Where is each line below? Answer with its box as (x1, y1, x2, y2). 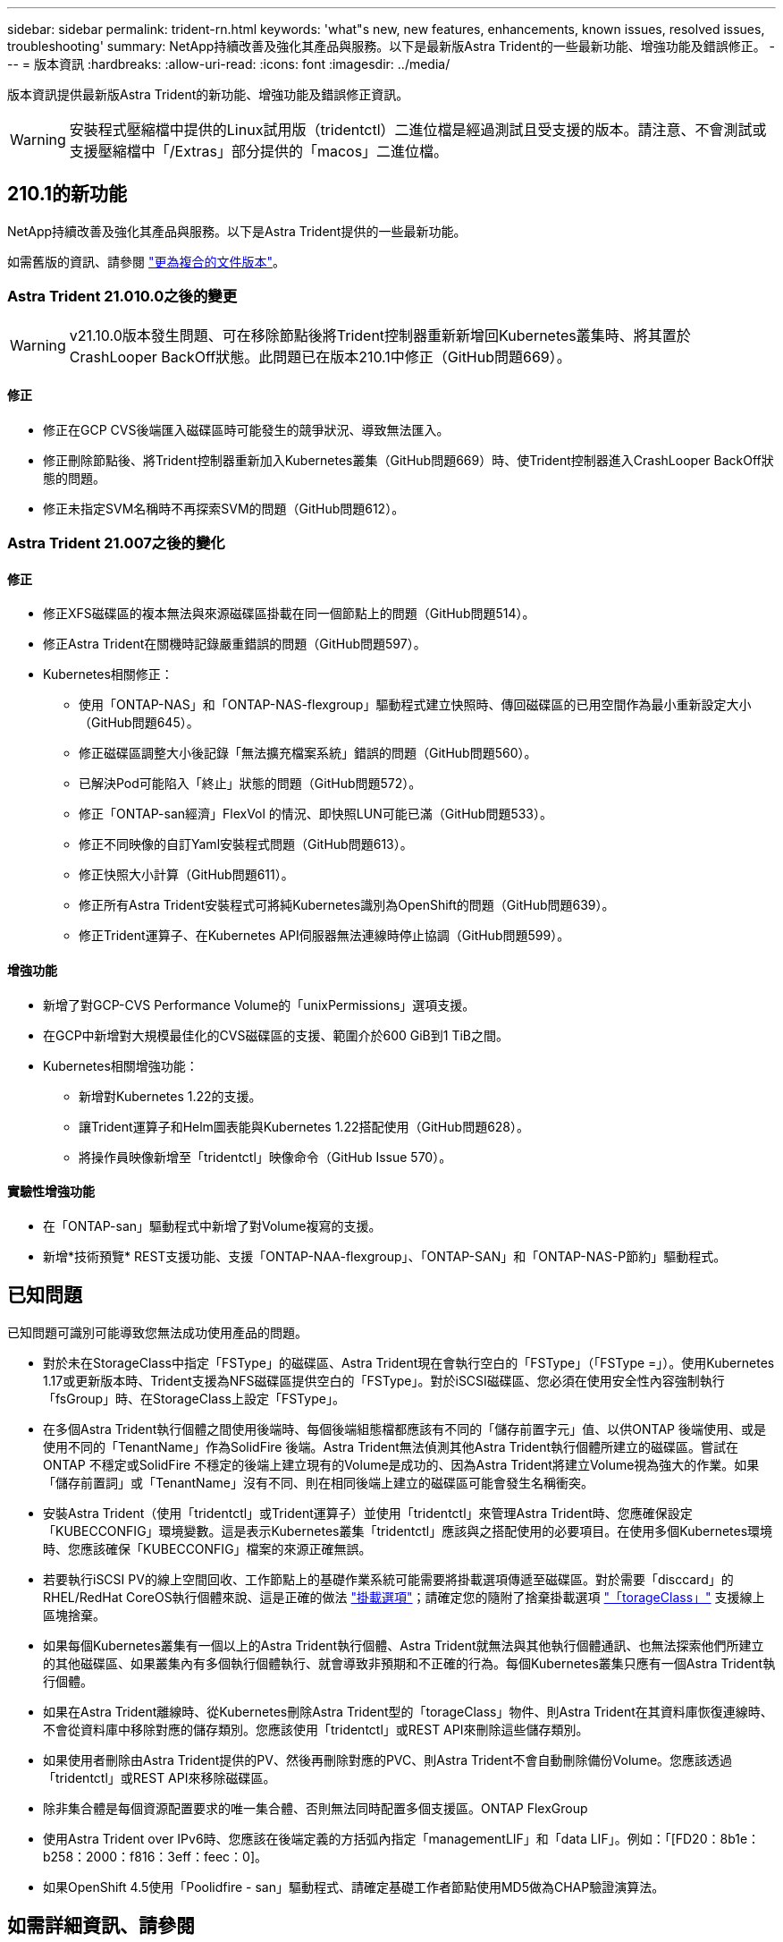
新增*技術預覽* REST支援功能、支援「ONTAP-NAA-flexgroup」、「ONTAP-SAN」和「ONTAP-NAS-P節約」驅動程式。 (43, 1248, 727, 1264)
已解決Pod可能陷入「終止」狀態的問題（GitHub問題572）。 (79, 776, 422, 792)
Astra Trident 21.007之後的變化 (7, 534, 225, 553)
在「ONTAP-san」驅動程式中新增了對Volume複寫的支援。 (43, 1217, 382, 1234)
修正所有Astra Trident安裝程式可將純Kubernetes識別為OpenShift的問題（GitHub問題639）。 (79, 897, 615, 913)
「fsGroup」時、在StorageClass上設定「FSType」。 (43, 1390, 345, 1406)
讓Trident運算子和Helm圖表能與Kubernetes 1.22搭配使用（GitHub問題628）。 (79, 1118, 530, 1134)
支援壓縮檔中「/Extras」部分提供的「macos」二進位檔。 (69, 142, 449, 160)
